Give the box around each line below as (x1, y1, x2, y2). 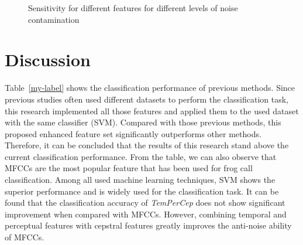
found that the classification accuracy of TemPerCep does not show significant (5, 196, 285, 209)
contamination (28, 13, 80, 25)
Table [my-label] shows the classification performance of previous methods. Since (5, 81, 295, 94)
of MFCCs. (5, 231, 44, 243)
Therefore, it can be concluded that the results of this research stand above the (5, 139, 289, 151)
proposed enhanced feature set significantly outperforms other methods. (5, 127, 261, 139)
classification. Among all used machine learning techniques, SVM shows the (5, 173, 276, 186)
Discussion (5, 47, 91, 72)
